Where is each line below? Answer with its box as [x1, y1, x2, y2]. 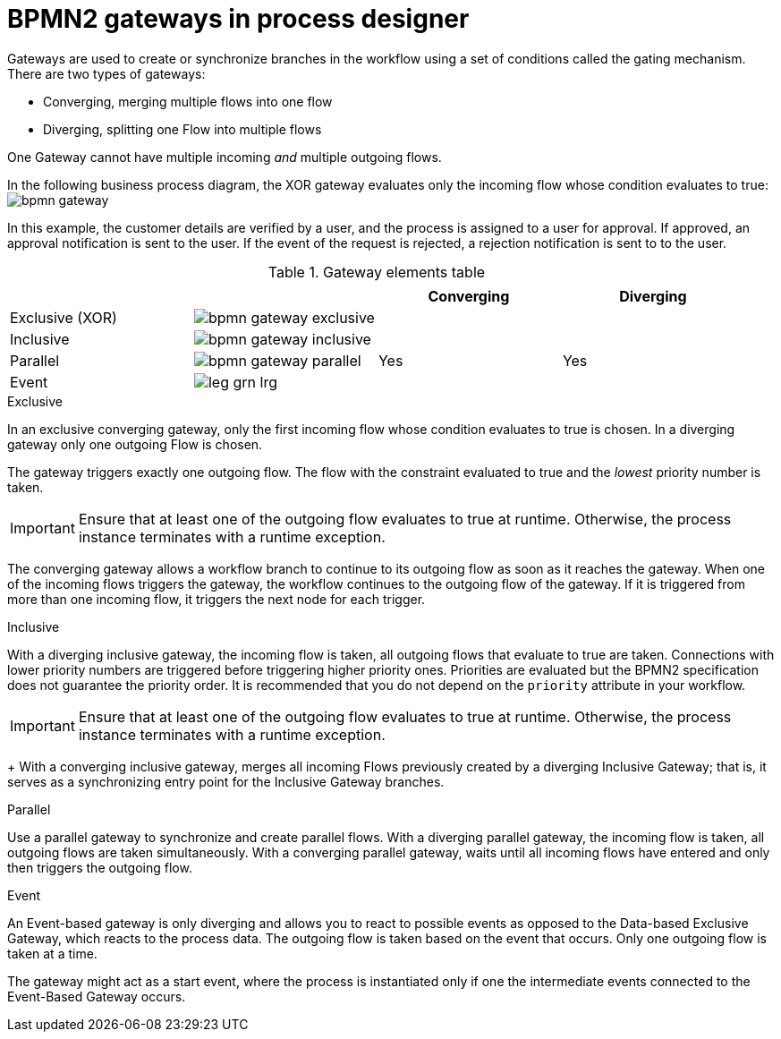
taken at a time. [7, 945, 98, 961]
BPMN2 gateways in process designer [7, 4, 470, 34]
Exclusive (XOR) [10, 308, 117, 327]
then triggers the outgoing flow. [7, 859, 192, 875]
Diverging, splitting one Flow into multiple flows [43, 121, 322, 137]
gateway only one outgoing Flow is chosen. [7, 436, 263, 452]
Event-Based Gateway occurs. [7, 988, 186, 1004]
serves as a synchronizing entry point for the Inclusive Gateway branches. [7, 773, 445, 789]
